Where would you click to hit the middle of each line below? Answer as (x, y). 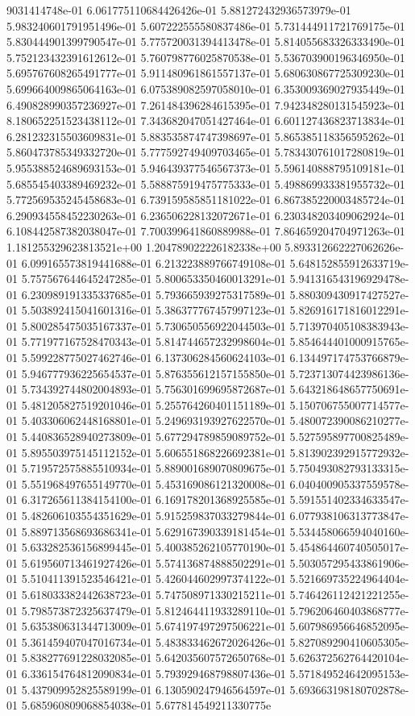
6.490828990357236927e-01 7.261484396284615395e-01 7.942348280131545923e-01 (206, 104)
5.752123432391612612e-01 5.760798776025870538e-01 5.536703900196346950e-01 (206, 57)
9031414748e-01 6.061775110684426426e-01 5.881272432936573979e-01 (179, 10)
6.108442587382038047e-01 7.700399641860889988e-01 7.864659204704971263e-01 (206, 231)
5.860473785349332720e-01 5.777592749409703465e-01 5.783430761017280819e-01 (206, 152)
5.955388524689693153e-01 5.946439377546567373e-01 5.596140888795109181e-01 (206, 167)
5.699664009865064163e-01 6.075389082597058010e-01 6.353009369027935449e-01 (206, 88)
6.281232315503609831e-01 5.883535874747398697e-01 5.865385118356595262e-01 (206, 136)
